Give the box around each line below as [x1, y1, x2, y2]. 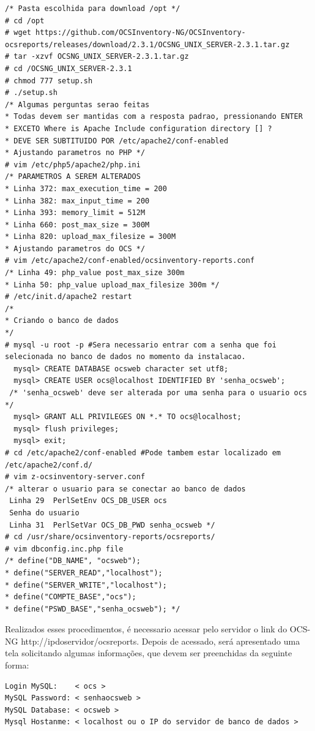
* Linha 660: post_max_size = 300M [5, 220, 150, 229]
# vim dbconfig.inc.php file [5, 544, 124, 553]
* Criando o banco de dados [5, 316, 119, 325]
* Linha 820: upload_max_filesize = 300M [5, 232, 176, 241]
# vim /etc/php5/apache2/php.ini [5, 160, 141, 169]
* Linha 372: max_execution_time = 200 [5, 184, 167, 193]
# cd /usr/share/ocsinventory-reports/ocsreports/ [5, 532, 215, 542]
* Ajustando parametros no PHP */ [5, 148, 146, 157]
